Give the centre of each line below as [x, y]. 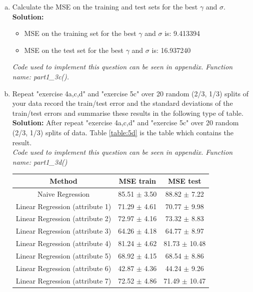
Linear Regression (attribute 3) [63, 231]
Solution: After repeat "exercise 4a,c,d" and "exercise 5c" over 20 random [125, 123]
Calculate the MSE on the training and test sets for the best [105, 6]
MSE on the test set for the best [74, 50]
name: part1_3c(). [41, 76]
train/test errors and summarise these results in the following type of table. [128, 113]
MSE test [185, 180]
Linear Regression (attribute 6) [63, 268]
